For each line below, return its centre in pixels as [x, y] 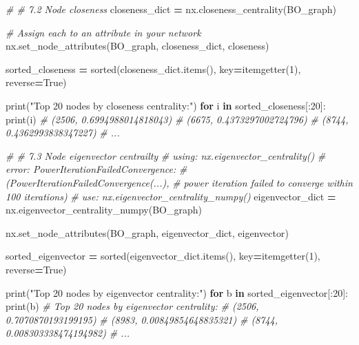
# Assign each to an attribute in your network [103, 32]
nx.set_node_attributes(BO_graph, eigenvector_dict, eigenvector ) [147, 232]
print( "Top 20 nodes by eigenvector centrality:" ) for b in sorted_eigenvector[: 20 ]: [177, 292]
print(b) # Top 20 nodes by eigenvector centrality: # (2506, [132, 306]
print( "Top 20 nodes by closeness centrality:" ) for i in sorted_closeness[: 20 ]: [166, 105]
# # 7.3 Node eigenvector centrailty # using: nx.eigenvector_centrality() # [166, 155]
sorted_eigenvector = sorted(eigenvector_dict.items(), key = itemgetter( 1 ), [163, 256]
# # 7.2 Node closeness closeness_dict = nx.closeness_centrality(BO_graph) [171, 9]
